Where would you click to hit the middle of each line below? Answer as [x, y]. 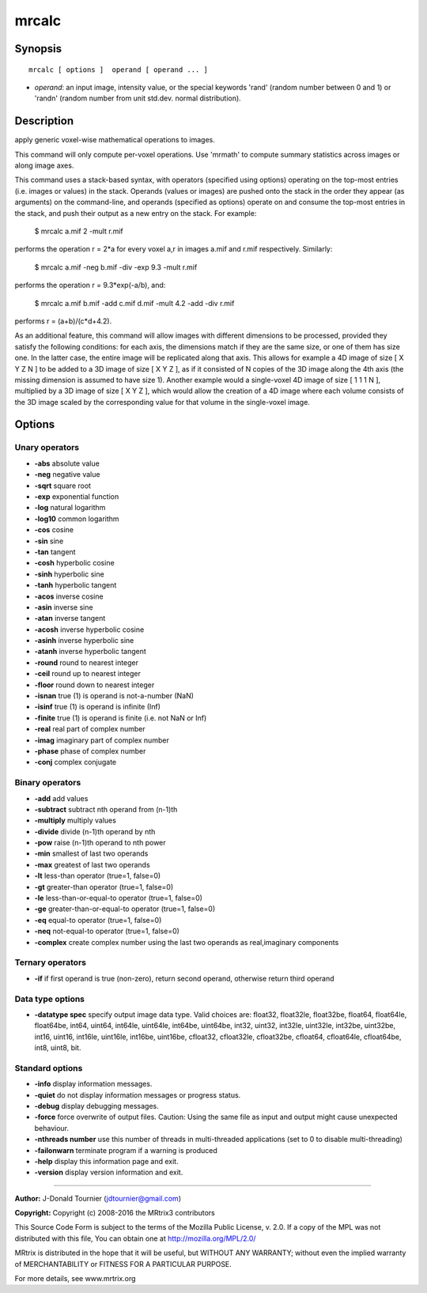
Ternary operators [51, 962]
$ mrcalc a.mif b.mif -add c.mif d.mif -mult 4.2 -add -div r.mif [134, 303]
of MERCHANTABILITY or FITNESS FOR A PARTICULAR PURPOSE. [123, 1264]
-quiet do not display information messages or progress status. [138, 1095]
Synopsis [38, 49]
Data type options [50, 999]
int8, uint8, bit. [58, 1048]
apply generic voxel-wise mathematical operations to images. [115, 140]
